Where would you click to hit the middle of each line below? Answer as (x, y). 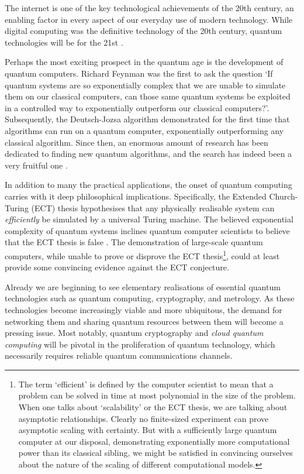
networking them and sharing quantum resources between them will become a (144, 321)
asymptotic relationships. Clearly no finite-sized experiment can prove (144, 418)
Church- (284, 196)
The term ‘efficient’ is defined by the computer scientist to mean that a (146, 384)
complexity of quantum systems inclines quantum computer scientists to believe (147, 230)
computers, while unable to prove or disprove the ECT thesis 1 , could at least (142, 255)
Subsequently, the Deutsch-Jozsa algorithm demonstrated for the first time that (147, 119)
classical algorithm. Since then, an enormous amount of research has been (137, 142)
